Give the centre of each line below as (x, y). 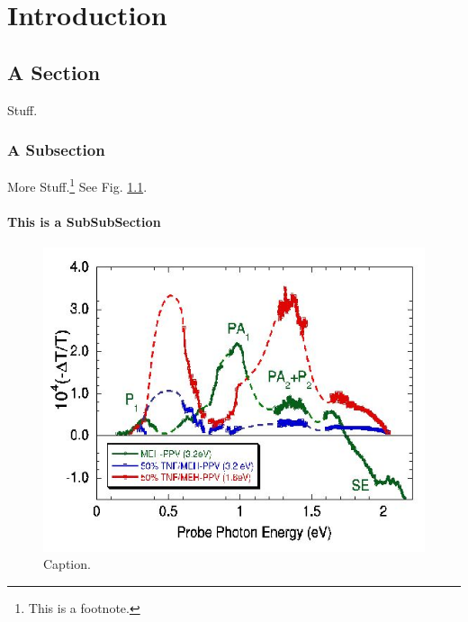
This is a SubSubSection (84, 222)
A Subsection (56, 150)
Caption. (67, 564)
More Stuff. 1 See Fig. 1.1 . (77, 185)
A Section (54, 72)
